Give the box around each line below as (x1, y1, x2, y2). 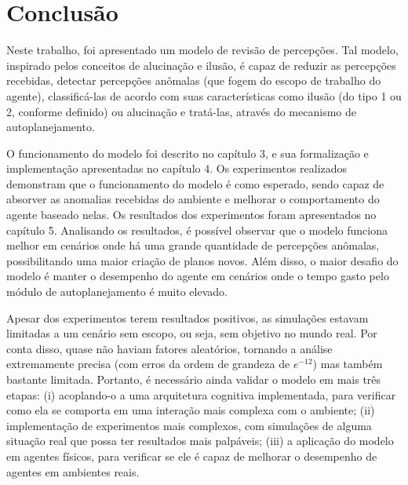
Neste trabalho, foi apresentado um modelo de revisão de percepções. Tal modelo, (6, 42, 399, 58)
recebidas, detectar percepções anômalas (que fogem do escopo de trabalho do (6, 72, 381, 89)
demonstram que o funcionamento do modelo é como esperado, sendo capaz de (6, 175, 384, 191)
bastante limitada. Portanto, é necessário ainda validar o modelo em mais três (6, 371, 381, 387)
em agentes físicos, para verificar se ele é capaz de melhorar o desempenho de (6, 447, 377, 464)
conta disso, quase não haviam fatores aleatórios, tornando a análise (6, 340, 333, 356)
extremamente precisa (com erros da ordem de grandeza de (6, 356, 290, 372)
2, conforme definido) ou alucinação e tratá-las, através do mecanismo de (6, 103, 356, 119)
